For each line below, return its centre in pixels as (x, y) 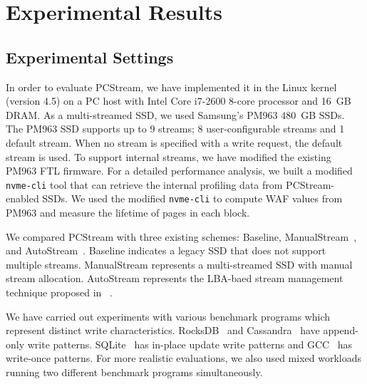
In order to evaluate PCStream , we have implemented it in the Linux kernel (171, 87)
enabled (22, 198)
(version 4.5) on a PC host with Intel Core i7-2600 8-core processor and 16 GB (179, 101)
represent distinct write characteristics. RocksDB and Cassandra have (163, 330)
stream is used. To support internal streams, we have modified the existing (169, 156)
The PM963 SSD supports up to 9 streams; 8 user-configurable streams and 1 (175, 129)
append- (341, 330)
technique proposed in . (59, 292)
